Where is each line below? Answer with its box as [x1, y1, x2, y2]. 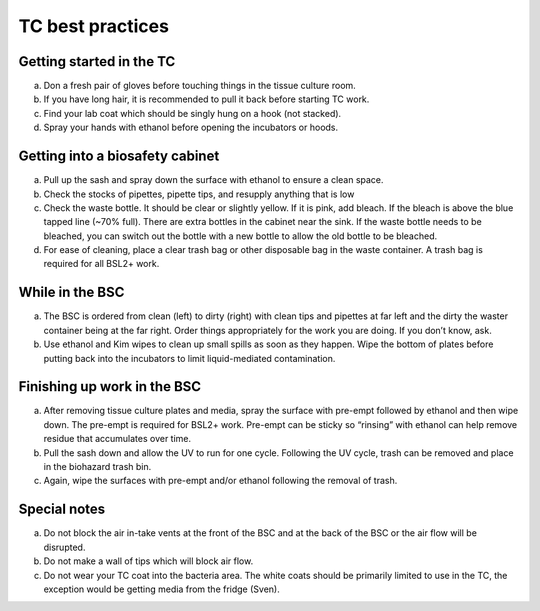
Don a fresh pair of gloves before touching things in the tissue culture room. [43, 80, 357, 92]
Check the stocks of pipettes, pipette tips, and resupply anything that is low [43, 188, 355, 200]
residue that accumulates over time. [43, 433, 192, 445]
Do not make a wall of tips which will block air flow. [43, 555, 254, 567]
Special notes [18, 501, 106, 518]
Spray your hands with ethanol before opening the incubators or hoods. [43, 121, 339, 134]
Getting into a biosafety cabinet [18, 148, 220, 165]
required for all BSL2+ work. [43, 258, 160, 270]
